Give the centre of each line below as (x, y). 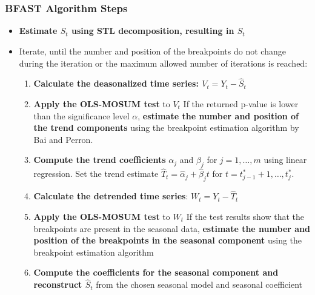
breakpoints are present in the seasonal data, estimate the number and (172, 228)
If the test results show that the (245, 217)
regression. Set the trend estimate (96, 174)
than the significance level (81, 115)
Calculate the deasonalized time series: (116, 83)
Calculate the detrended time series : (111, 196)
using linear (285, 160)
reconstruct (58, 284)
